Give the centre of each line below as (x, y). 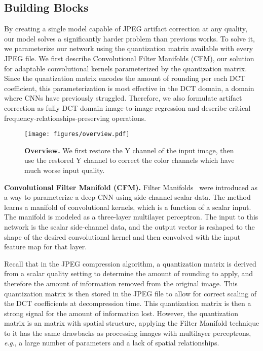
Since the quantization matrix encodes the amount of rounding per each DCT (125, 78)
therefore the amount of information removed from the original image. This (121, 283)
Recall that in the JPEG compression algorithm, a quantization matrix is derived (130, 263)
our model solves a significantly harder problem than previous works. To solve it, (129, 38)
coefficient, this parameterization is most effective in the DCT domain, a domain (129, 88)
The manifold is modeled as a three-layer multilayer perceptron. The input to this (131, 217)
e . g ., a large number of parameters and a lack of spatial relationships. (112, 343)
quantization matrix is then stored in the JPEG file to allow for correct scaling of (130, 293)
